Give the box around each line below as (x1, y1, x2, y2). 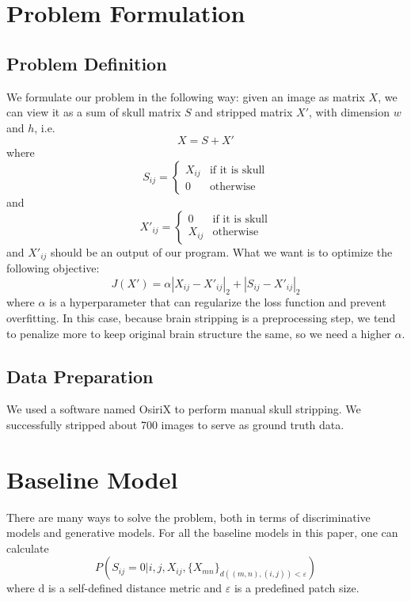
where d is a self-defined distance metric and (6, 580, 223, 596)
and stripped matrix (195, 104, 293, 120)
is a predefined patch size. (234, 580, 360, 596)
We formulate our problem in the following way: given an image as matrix (6, 88, 365, 105)
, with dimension (308, 104, 390, 120)
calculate (6, 539, 49, 556)
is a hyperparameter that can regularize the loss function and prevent (49, 294, 386, 310)
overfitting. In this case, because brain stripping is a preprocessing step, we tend (6, 309, 396, 325)
